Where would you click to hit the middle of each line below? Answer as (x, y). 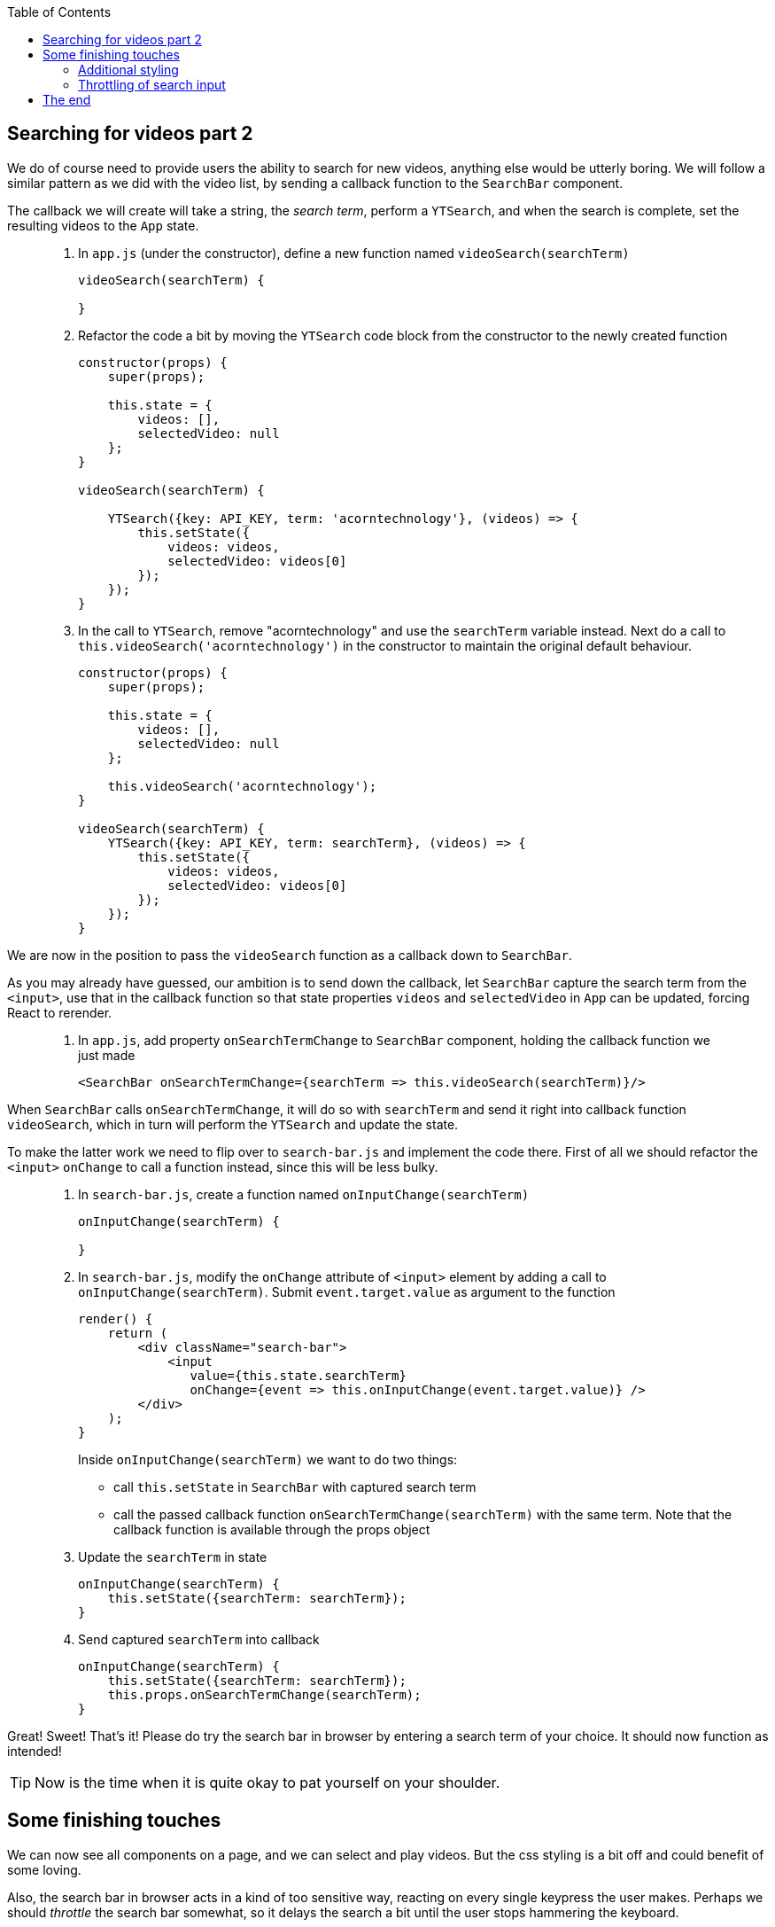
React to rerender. (60, 1012)
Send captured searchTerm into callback (199, 1639)
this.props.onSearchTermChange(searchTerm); (264, 1694)
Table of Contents (59, 12)
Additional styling (128, 70)
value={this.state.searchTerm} (298, 1375)
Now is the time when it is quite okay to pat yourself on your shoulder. (267, 1782)
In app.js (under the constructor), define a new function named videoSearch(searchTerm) (354, 253)
